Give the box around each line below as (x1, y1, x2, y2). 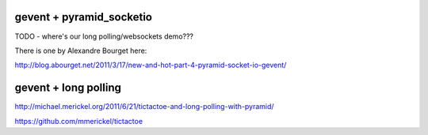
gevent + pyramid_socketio (14, 10, 152, 24)
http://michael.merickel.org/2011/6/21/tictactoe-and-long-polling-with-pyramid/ (14, 102, 274, 111)
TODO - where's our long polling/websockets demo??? (14, 32, 194, 41)
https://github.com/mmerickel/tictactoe (14, 116, 143, 126)
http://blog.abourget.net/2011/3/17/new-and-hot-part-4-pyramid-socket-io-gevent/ (14, 60, 287, 70)
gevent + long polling (14, 81, 122, 95)
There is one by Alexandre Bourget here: (14, 46, 147, 55)
